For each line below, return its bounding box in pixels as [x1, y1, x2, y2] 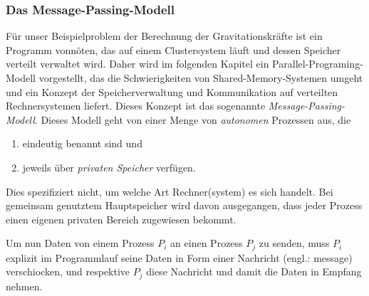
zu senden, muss [259, 236, 330, 250]
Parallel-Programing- [272, 56, 363, 71]
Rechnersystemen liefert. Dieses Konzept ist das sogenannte [6, 98, 266, 113]
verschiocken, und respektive [6, 264, 130, 279]
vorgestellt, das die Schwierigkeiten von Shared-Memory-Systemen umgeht [38, 70, 363, 85]
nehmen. [6, 278, 43, 293]
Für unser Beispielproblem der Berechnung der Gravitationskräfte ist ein [6, 28, 323, 43]
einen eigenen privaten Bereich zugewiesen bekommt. [6, 211, 237, 226]
